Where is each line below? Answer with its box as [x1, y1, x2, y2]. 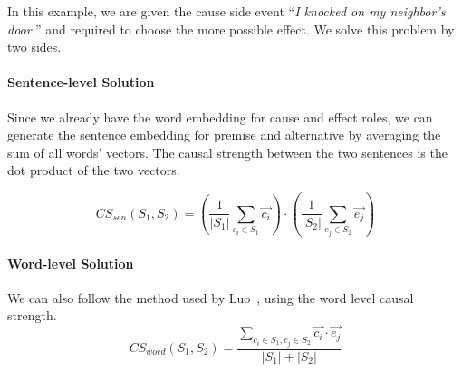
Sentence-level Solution [7, 73, 155, 92]
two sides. [7, 37, 62, 56]
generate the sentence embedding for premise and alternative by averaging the [7, 125, 441, 144]
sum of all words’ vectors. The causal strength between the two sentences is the [7, 142, 448, 162]
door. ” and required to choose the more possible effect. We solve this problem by [7, 19, 455, 38]
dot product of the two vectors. [7, 161, 180, 180]
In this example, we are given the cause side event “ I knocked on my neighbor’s [7, 2, 446, 20]
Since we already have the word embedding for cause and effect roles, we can [7, 107, 433, 126]
